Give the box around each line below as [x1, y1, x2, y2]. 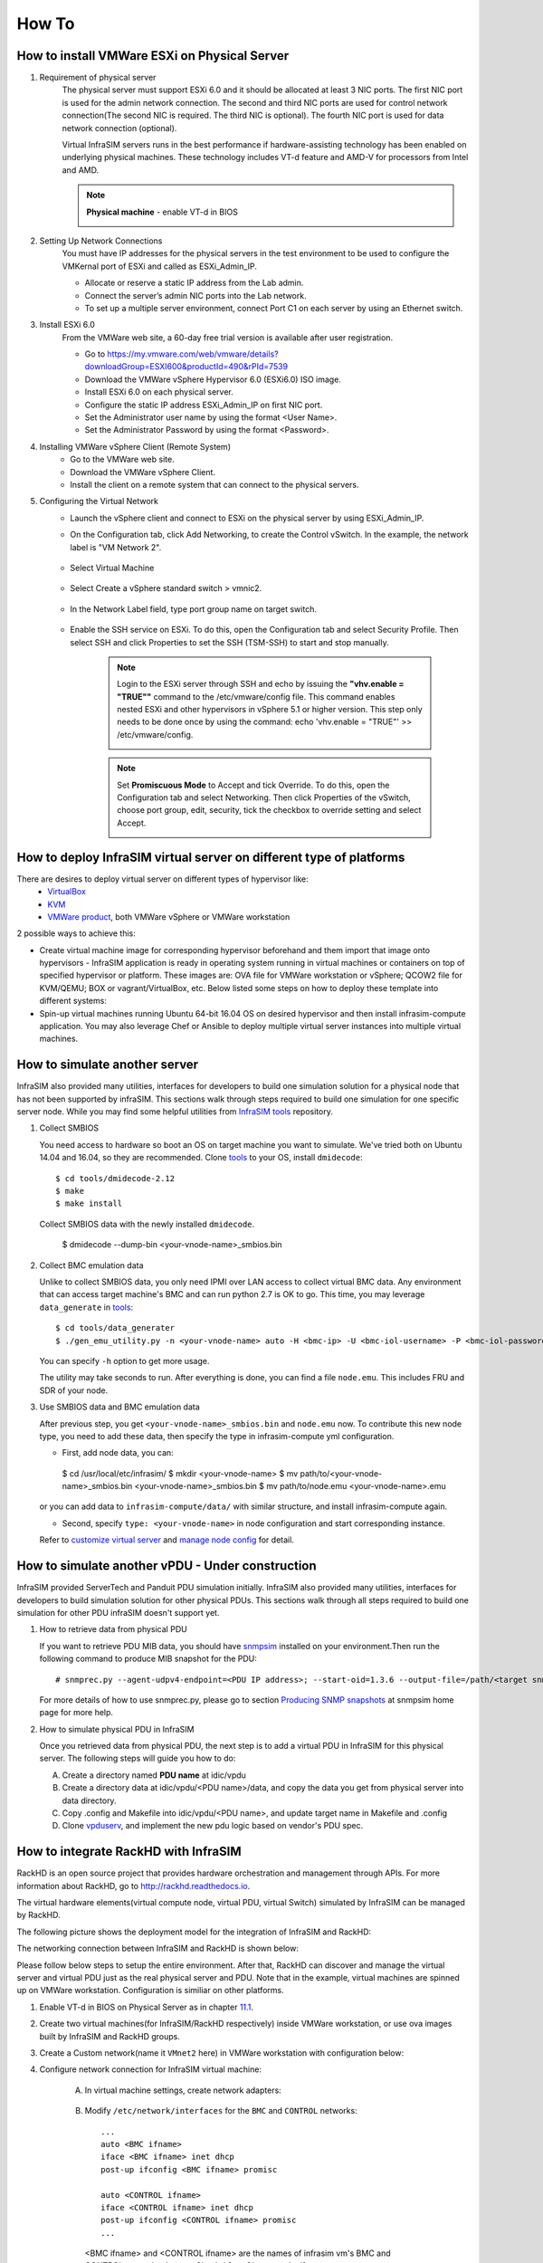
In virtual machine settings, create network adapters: [84, 2085, 282, 2096]
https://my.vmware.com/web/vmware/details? [107, 349, 280, 359]
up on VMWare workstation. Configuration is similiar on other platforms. [16, 1985, 284, 1996]
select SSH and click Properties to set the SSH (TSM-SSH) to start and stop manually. [70, 636, 389, 647]
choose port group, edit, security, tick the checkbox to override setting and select [117, 805, 422, 816]
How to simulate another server [16, 1057, 199, 1073]
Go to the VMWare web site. [70, 454, 176, 465]
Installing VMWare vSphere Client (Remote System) [39, 441, 231, 452]
